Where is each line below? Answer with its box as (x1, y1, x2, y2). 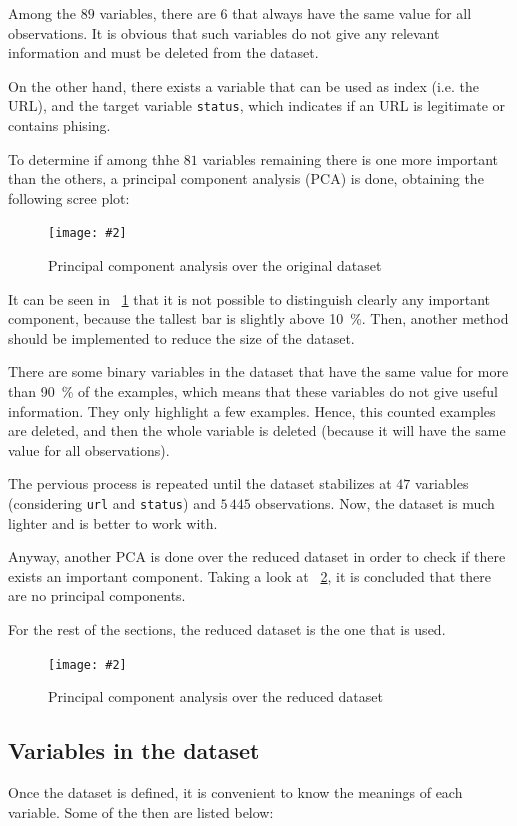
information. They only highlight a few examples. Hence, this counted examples (8, 400, 496, 421)
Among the (8, 3, 77, 23)
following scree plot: (8, 187, 130, 208)
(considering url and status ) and (8, 493, 216, 513)
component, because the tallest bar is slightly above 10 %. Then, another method (8, 308, 509, 329)
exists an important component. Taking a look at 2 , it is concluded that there (8, 565, 491, 586)
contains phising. (8, 115, 111, 136)
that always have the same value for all (232, 3, 472, 23)
